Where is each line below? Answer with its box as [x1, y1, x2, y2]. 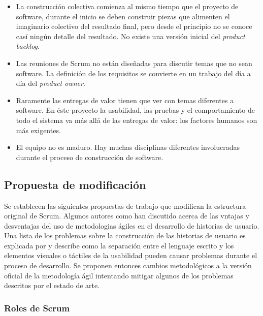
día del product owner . [16, 78, 85, 88]
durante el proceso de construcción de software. [16, 151, 163, 162]
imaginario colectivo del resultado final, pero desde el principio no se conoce [16, 21, 252, 31]
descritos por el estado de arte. [4, 280, 100, 291]
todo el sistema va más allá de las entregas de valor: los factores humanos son [16, 114, 257, 125]
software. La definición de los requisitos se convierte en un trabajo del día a [16, 68, 251, 78]
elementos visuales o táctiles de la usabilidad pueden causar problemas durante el [4, 250, 257, 261]
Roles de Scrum [4, 301, 70, 314]
